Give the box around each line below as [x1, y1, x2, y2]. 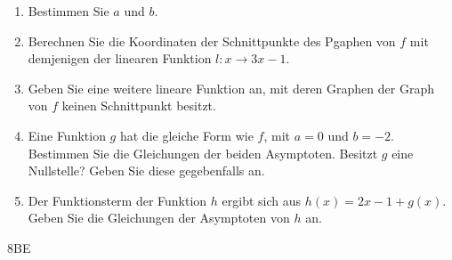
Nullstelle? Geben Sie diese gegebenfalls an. [28, 161, 265, 180]
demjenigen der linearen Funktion [28, 49, 212, 68]
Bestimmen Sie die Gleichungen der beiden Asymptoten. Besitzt [28, 143, 378, 162]
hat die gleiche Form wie [119, 126, 254, 144]
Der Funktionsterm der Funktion [28, 191, 207, 209]
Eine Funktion [28, 126, 106, 144]
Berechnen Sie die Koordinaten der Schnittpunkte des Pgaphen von [28, 31, 396, 50]
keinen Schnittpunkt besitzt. [61, 96, 216, 115]
